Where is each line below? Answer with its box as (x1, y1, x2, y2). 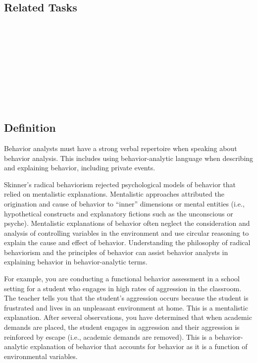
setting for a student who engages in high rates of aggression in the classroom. (4, 283, 242, 293)
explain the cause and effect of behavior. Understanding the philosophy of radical (4, 237, 251, 248)
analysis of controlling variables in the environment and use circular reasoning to (4, 227, 249, 238)
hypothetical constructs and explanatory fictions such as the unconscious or (4, 208, 233, 218)
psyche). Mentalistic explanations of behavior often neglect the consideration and (4, 218, 250, 228)
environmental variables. (4, 351, 78, 361)
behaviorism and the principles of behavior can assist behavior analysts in (4, 247, 228, 257)
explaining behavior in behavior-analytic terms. (4, 257, 148, 267)
